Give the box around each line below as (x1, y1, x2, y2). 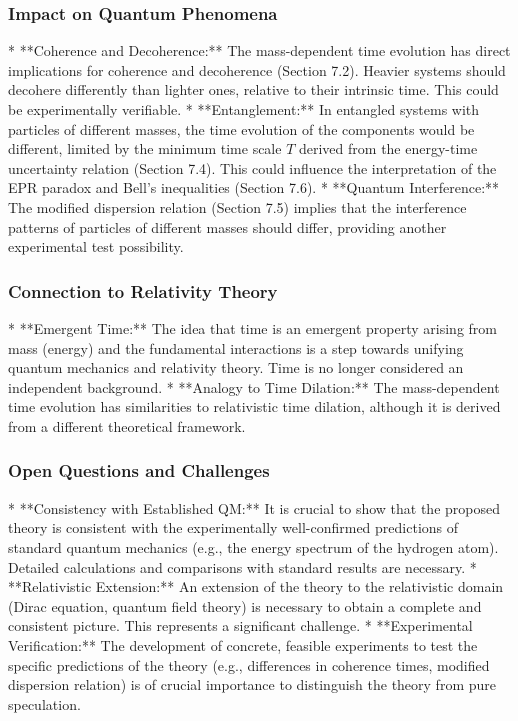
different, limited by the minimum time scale (8, 138, 282, 159)
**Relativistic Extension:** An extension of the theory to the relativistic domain (8, 576, 504, 597)
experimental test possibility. (8, 236, 184, 257)
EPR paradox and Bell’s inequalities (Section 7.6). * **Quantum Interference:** (8, 177, 500, 198)
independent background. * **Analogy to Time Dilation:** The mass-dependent (8, 376, 500, 397)
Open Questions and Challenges (8, 458, 270, 483)
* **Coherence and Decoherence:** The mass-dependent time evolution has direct (8, 40, 511, 61)
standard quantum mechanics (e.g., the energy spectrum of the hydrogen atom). (8, 536, 499, 557)
